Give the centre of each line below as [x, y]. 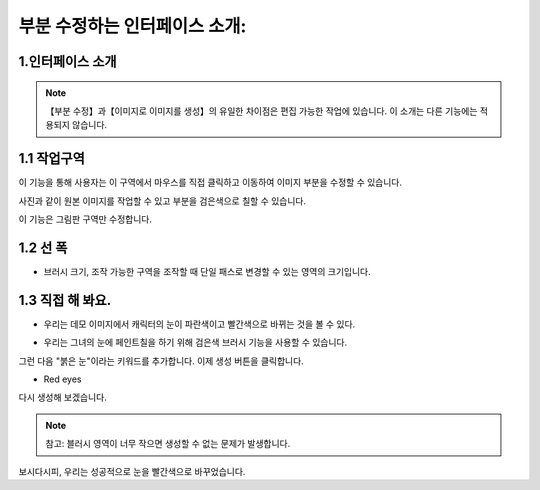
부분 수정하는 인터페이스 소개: [132, 26]
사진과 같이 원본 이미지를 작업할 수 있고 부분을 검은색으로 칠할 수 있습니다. [162, 201]
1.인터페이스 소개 [67, 61]
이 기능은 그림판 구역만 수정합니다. [85, 219]
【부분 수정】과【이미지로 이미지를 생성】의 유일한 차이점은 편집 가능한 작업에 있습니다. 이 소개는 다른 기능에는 [261, 111]
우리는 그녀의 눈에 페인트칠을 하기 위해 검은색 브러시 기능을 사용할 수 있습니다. [195, 342]
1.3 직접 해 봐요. [65, 300]
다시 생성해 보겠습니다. [62, 397]
